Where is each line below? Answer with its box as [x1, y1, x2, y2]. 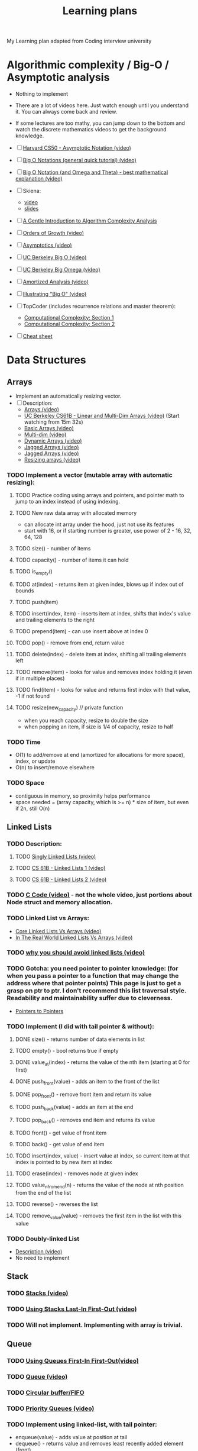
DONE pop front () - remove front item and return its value [15, 1091, 152, 1099]
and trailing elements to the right [15, 617, 95, 624]
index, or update [15, 757, 56, 765]
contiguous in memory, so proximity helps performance [15, 792, 151, 799]
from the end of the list [15, 1189, 72, 1196]
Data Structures [7, 353, 86, 367]
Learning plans [62, 4, 138, 18]
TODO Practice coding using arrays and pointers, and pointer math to [15, 492, 184, 499]
